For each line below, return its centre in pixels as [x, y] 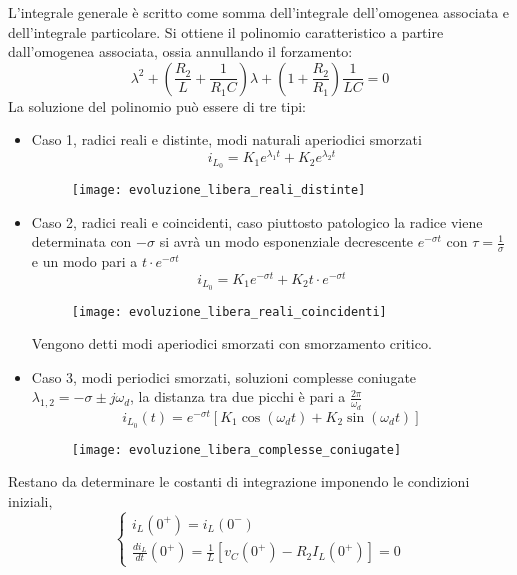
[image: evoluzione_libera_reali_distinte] [218, 189]
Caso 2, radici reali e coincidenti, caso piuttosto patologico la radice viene [257, 221]
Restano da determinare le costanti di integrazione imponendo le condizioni [239, 481]
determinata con [81, 241]
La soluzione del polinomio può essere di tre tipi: [157, 105]
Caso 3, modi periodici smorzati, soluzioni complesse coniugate [224, 376]
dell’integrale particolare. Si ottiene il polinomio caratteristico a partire [226, 31]
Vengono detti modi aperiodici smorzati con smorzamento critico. [231, 343]
